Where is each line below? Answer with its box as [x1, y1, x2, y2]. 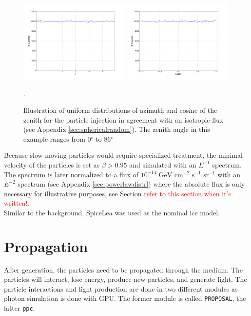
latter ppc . [4, 303, 35, 313]
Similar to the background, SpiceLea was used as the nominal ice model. [4, 207, 220, 217]
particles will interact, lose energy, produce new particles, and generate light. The [4, 274, 247, 284]
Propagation [4, 236, 88, 256]
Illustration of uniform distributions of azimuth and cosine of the [23, 105, 217, 115]
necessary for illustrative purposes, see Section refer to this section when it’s [4, 188, 232, 198]
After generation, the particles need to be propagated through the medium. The [4, 264, 243, 274]
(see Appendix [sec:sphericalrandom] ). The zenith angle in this [23, 124, 210, 134]
